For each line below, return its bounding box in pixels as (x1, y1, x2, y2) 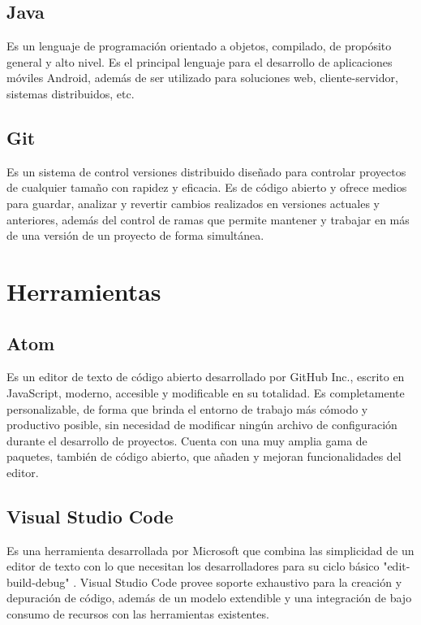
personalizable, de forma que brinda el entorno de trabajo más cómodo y (6, 400, 368, 417)
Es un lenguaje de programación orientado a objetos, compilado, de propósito (6, 37, 392, 54)
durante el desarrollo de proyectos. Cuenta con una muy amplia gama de (6, 432, 367, 449)
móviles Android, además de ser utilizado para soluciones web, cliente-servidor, (6, 69, 398, 86)
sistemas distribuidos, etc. (6, 85, 135, 102)
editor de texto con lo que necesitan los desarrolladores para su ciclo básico (6, 558, 380, 575)
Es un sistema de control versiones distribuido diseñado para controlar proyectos (6, 163, 406, 180)
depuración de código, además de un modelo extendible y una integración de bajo (6, 589, 412, 606)
